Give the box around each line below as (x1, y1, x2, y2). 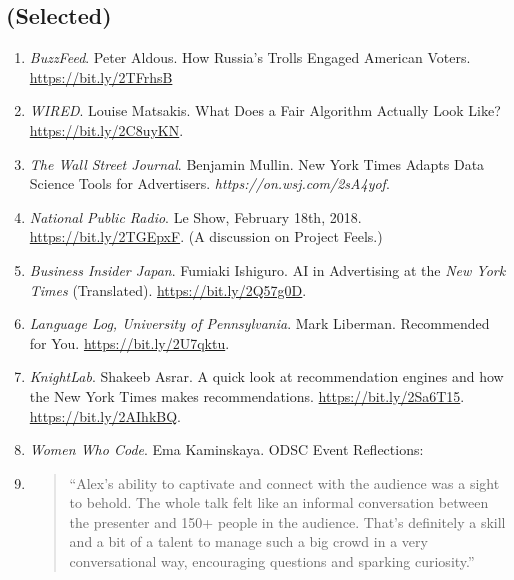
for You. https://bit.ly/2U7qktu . (29, 332, 230, 353)
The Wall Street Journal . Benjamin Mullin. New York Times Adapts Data (29, 153, 485, 174)
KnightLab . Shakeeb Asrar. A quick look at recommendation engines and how (29, 366, 504, 387)
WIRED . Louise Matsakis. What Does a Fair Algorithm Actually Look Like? (29, 100, 501, 121)
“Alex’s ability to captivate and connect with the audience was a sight (69, 472, 500, 493)
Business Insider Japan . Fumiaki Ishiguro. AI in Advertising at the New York (29, 259, 506, 280)
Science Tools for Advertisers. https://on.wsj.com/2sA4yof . (29, 173, 390, 194)
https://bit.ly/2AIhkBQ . (29, 405, 182, 426)
